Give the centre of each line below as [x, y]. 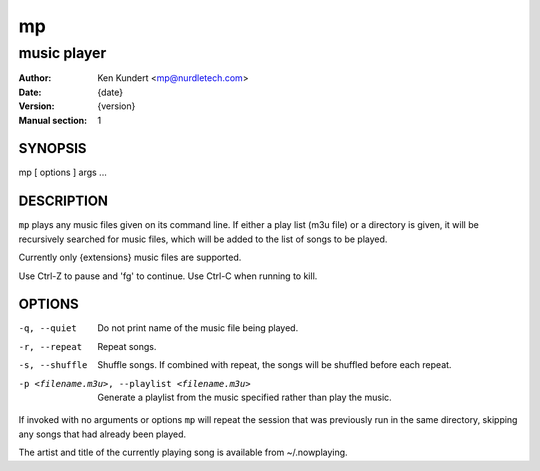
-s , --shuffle [53, 365]
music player [62, 53]
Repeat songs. [127, 346]
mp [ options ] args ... [62, 172]
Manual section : [53, 120]
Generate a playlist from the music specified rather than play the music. [244, 397]
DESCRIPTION [63, 201]
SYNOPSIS [52, 148]
